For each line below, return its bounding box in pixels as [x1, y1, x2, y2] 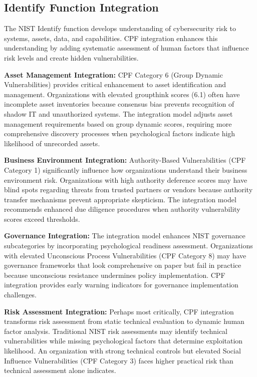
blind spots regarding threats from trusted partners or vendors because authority [4, 184, 253, 195]
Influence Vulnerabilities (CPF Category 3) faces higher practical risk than [4, 355, 233, 365]
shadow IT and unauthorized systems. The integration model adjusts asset [4, 108, 233, 119]
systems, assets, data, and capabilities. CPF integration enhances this [4, 33, 218, 43]
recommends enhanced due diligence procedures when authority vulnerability [4, 204, 240, 214]
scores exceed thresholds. [4, 213, 80, 224]
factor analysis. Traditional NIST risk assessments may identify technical [4, 325, 227, 336]
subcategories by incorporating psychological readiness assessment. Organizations [4, 240, 253, 251]
